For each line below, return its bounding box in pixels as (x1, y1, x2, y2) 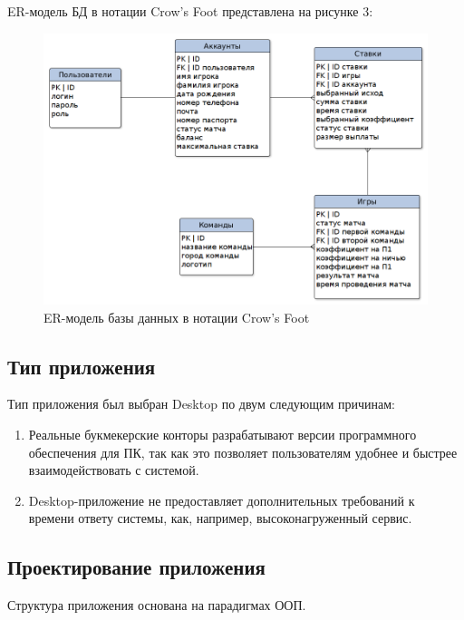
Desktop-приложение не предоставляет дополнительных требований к (28, 490, 415, 509)
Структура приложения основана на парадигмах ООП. (7, 596, 306, 615)
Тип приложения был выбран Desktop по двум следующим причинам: (7, 394, 395, 413)
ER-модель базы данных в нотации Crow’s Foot (43, 307, 310, 326)
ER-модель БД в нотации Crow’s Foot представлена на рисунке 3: (7, 2, 373, 20)
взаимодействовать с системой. (28, 460, 199, 480)
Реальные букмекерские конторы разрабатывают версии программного (28, 424, 417, 443)
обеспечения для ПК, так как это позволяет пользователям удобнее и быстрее (28, 442, 458, 461)
